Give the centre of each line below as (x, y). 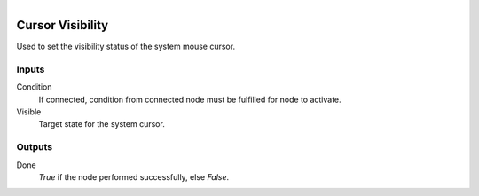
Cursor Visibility (63, 25)
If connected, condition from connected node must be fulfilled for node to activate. (190, 99)
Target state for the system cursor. (102, 124)
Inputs (31, 69)
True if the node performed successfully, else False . (134, 176)
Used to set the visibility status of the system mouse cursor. (126, 47)
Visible (29, 112)
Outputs (35, 147)
